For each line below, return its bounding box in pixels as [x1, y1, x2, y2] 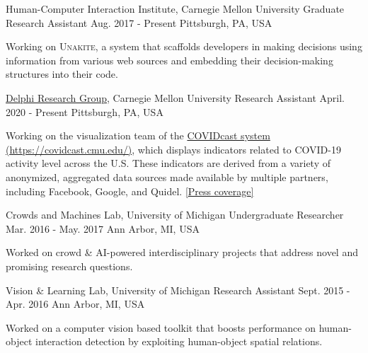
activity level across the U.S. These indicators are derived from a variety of [6, 156, 331, 170]
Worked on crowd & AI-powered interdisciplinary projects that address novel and [6, 245, 358, 260]
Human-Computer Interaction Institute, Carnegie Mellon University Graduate [6, 1, 345, 16]
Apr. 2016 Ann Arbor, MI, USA [6, 296, 145, 311]
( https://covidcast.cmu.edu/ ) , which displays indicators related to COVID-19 [6, 141, 341, 156]
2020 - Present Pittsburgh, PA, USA [6, 104, 163, 119]
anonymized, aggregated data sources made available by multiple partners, [6, 169, 328, 184]
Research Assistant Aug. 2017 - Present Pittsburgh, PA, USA [6, 15, 272, 30]
